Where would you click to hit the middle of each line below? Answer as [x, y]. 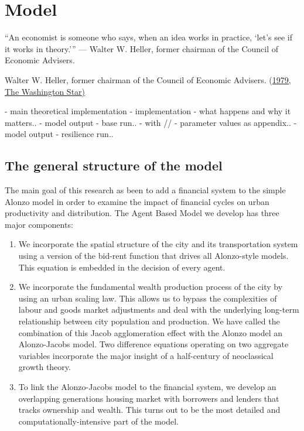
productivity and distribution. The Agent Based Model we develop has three [142, 213]
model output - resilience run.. [59, 134]
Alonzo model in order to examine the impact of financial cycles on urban [137, 201]
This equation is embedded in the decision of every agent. [122, 267]
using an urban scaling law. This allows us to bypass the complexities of [148, 298]
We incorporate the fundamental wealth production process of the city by [151, 287]
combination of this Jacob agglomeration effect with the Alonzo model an [151, 332]
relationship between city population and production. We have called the [149, 321]
